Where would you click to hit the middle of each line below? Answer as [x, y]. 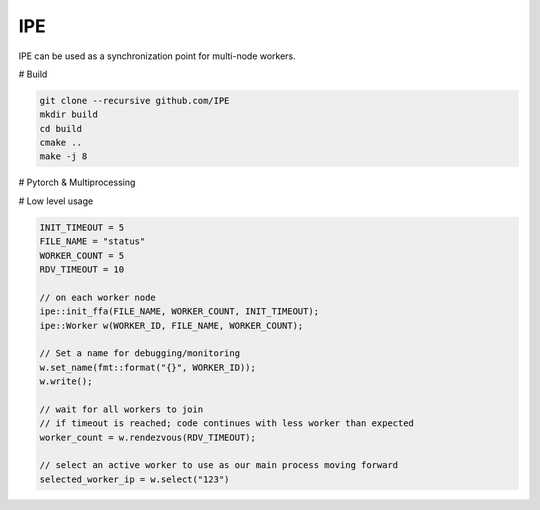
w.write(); [66, 381]
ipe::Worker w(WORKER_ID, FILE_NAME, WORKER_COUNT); [171, 325]
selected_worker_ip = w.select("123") [134, 479]
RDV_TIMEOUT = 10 [82, 269]
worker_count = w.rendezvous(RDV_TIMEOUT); [148, 437]
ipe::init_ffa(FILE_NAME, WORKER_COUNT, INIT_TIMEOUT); [179, 311]
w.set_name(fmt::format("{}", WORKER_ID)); [148, 367]
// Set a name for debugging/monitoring [139, 353]
